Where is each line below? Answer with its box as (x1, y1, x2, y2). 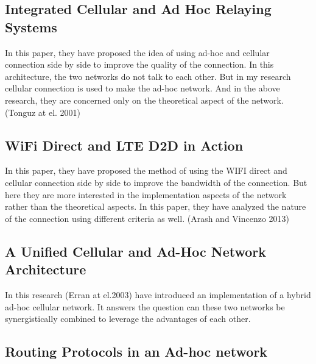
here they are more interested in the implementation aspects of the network (5, 188, 287, 201)
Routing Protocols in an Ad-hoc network (5, 342, 268, 361)
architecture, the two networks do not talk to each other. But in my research (5, 70, 291, 82)
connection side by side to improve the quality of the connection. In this (5, 58, 274, 71)
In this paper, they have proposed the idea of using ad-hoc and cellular (5, 46, 270, 59)
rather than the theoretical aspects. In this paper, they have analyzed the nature (5, 200, 306, 213)
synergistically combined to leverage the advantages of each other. (5, 312, 251, 325)
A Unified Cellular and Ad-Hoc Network (5, 241, 267, 260)
